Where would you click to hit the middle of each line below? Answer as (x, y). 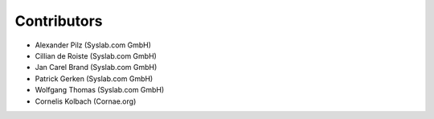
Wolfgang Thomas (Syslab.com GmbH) (100, 90)
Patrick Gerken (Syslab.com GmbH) (94, 78)
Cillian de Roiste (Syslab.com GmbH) (96, 55)
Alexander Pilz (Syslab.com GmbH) (93, 45)
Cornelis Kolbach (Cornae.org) (86, 101)
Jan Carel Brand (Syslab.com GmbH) (96, 68)
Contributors (59, 21)
